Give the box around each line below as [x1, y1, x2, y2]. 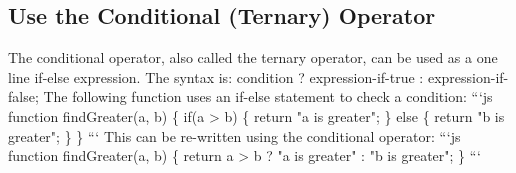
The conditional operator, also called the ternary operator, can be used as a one [8, 47, 498, 68]
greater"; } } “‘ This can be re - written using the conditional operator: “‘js [8, 125, 461, 146]
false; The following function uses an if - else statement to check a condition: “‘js [8, 86, 493, 107]
